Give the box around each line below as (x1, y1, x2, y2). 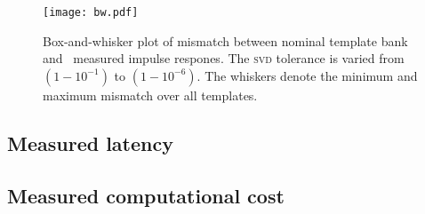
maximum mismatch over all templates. (43, 85, 258, 104)
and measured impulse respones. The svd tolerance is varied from (43, 49, 405, 67)
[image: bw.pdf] (43, 6, 139, 19)
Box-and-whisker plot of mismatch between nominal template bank (43, 31, 408, 50)
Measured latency (7, 129, 173, 156)
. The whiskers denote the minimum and (196, 66, 418, 84)
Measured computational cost (7, 181, 285, 209)
